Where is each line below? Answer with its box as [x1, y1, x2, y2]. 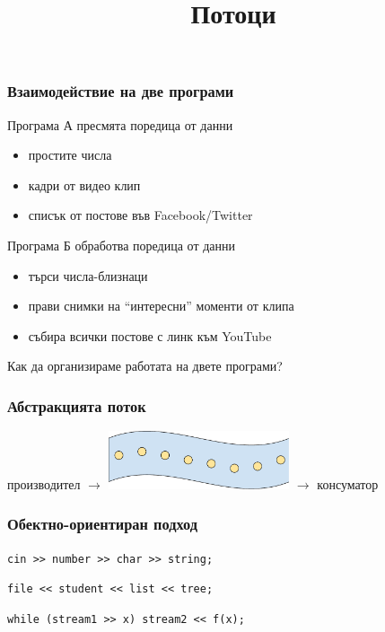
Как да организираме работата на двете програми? [7, 356, 283, 375]
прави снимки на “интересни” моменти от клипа [28, 296, 294, 315]
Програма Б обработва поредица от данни [7, 236, 236, 255]
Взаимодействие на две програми [7, 80, 234, 102]
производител [7, 474, 81, 493]
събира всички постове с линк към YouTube [28, 326, 272, 345]
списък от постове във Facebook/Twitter [28, 206, 253, 224]
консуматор [317, 474, 379, 493]
